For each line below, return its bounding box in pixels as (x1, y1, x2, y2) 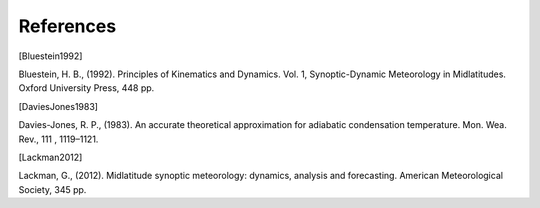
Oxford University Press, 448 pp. (18, 82, 155, 94)
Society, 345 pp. (18, 183, 87, 195)
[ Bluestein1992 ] (18, 50, 83, 62)
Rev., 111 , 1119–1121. (18, 133, 99, 145)
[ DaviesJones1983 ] (18, 100, 99, 112)
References (18, 15, 117, 37)
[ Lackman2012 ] (18, 151, 83, 163)
